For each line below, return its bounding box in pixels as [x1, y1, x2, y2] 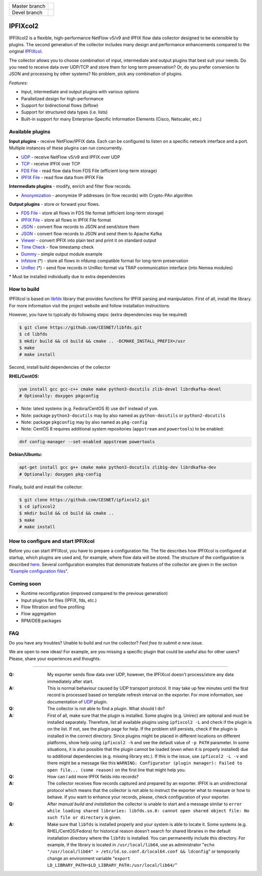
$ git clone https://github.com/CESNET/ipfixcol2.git [19, 497, 150, 502]
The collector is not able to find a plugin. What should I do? [47, 706, 165, 712]
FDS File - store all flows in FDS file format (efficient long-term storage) [21, 210, 164, 216]
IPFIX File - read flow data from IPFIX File [21, 174, 104, 180]
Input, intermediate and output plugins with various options [21, 89, 139, 95]
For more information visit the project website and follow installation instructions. [9, 303, 171, 308]
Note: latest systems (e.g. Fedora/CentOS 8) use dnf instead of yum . [21, 406, 159, 411]
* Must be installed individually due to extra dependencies [9, 273, 126, 279]
